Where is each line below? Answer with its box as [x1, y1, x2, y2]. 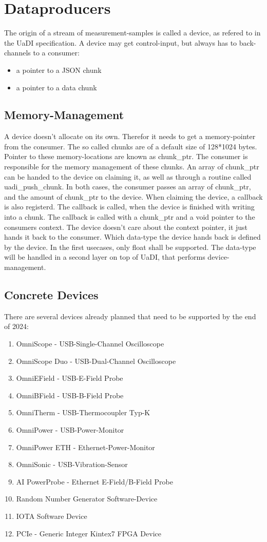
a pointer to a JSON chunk [16, 64, 102, 75]
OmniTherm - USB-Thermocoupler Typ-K [16, 407, 150, 418]
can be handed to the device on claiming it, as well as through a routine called [4, 171, 252, 182]
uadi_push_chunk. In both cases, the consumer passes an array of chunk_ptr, [4, 181, 251, 192]
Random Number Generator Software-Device [16, 493, 158, 504]
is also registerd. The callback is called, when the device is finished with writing [4, 201, 255, 212]
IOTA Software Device [16, 510, 87, 521]
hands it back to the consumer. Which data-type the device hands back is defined [4, 231, 261, 242]
